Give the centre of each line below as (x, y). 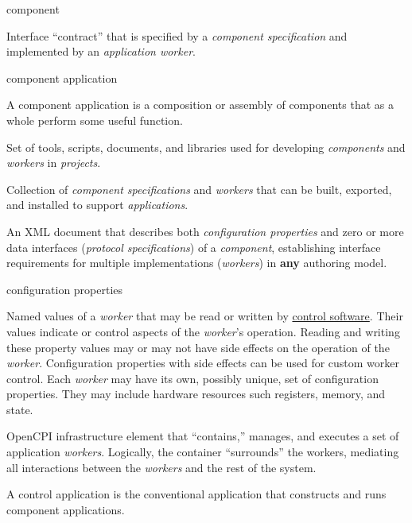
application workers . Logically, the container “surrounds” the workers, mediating (203, 452)
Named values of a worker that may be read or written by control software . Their (205, 316)
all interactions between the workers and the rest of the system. (161, 467)
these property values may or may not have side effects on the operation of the (198, 347)
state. (20, 409)
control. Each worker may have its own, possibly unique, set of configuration (192, 378)
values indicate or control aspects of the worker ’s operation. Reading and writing (203, 331)
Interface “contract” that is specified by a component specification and (177, 35)
